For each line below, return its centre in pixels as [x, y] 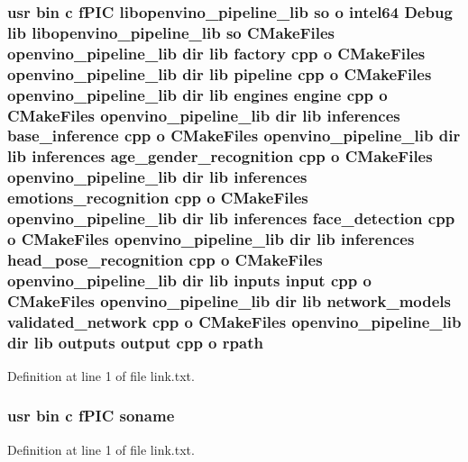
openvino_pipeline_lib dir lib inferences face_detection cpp [231, 218]
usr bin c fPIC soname [91, 416]
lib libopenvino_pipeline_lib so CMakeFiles [171, 32]
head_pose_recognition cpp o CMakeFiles [165, 259]
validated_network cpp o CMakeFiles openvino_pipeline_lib [234, 321]
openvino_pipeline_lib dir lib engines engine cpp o [197, 94]
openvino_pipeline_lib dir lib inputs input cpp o [189, 280]
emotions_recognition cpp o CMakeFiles [158, 198]
